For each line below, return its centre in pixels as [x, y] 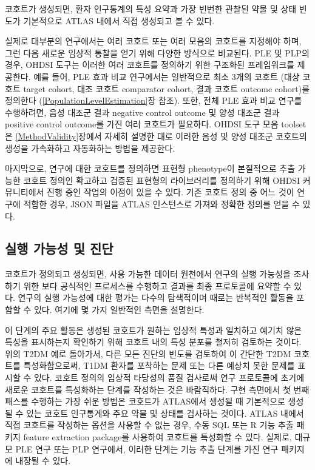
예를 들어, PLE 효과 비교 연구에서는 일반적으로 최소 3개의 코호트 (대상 [167, 76]
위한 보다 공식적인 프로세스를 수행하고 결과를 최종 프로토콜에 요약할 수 [157, 285]
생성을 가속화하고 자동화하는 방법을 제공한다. [90, 148]
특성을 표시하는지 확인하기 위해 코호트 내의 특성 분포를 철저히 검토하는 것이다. [153, 342]
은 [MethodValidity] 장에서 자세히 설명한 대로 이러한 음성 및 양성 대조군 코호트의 [156, 136]
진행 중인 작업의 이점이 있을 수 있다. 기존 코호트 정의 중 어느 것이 [171, 192]
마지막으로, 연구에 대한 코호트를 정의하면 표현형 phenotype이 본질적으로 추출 [150, 168]
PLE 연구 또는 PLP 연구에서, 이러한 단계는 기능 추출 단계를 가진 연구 [147, 448]
